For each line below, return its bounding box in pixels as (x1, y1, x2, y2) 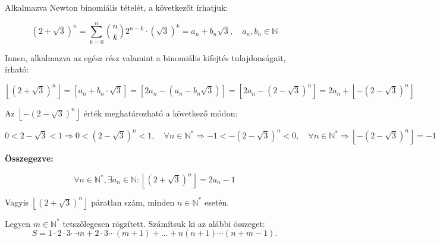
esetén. (204, 195, 230, 208)
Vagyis (5, 195, 29, 208)
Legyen (5, 217, 30, 229)
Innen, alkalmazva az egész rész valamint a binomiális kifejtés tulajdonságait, (5, 51, 286, 64)
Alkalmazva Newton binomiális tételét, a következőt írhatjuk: (5, 1, 228, 13)
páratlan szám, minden (91, 195, 175, 208)
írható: (5, 63, 29, 75)
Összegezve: (5, 152, 54, 164)
